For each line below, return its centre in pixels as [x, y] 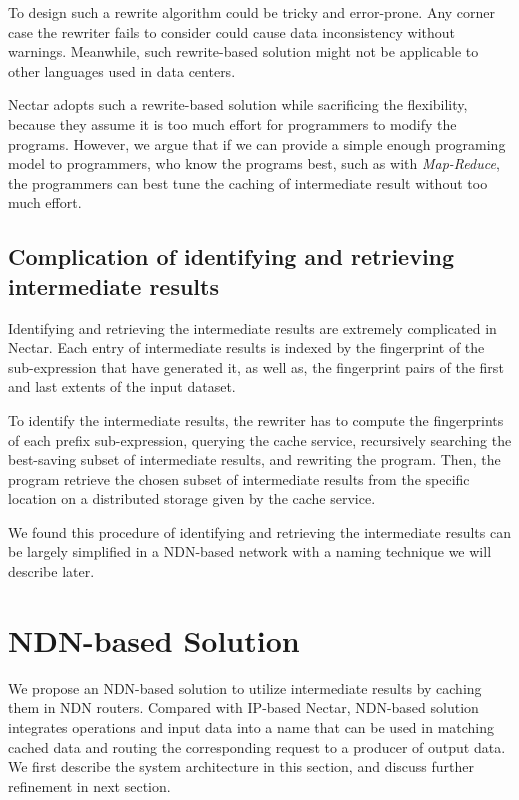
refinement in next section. [89, 785]
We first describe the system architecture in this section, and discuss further [241, 766]
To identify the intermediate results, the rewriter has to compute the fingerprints [256, 419]
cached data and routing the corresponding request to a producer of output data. [257, 746]
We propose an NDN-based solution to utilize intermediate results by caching [245, 687]
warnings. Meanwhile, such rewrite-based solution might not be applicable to [243, 51]
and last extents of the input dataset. [122, 386]
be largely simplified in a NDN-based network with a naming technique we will [250, 551]
